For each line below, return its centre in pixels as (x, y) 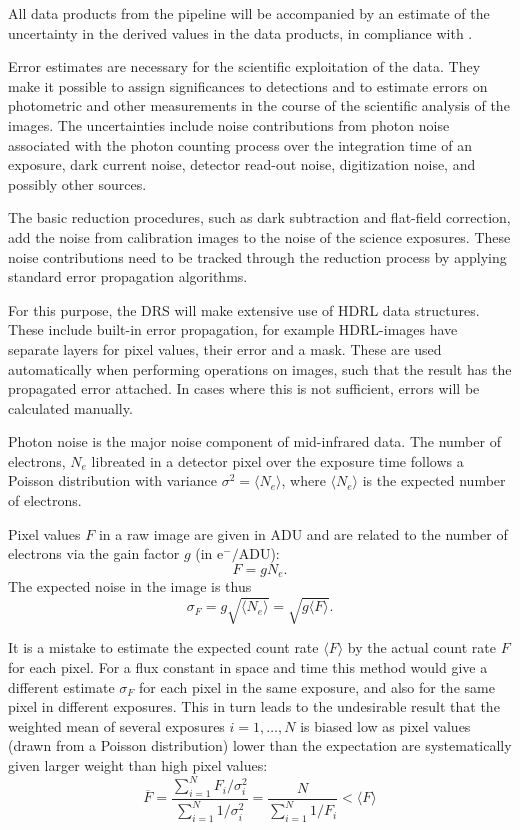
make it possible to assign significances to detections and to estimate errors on (248, 85)
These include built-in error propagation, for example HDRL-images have (233, 329)
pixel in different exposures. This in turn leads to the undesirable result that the (254, 706)
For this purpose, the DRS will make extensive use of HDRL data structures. (244, 309)
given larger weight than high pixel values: (138, 765)
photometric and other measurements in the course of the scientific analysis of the (259, 105)
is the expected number (434, 480)
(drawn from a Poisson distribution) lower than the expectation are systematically (260, 745)
